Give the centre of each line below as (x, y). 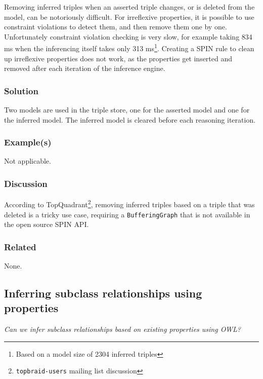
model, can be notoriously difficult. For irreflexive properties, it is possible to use (129, 16)
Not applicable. (28, 161)
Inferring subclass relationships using (103, 293)
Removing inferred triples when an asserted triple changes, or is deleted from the (129, 7)
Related (20, 247)
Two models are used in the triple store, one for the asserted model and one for (127, 110)
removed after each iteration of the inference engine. (85, 68)
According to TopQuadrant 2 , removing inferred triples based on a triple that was (129, 203)
